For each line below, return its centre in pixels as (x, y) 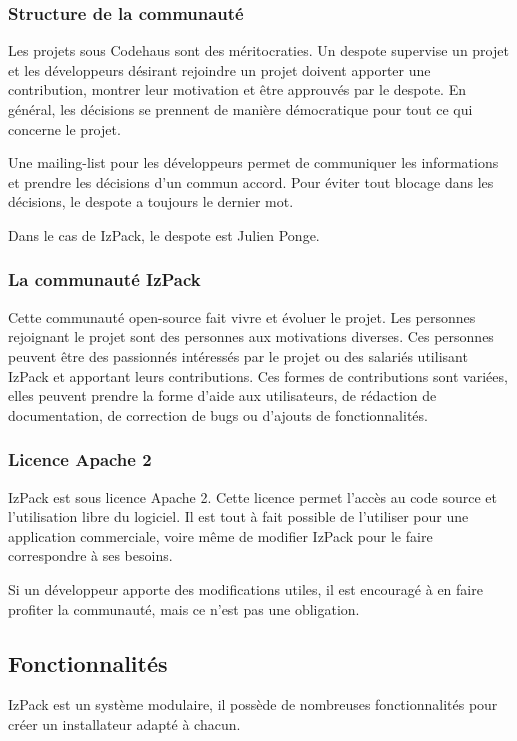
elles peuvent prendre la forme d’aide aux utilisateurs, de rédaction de (222, 395)
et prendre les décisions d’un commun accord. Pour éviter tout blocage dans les (251, 181)
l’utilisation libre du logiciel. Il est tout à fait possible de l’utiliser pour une (238, 516)
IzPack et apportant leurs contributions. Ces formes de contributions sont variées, (258, 375)
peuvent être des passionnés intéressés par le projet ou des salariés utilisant (238, 355)
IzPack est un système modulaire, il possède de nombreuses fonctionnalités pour (253, 704)
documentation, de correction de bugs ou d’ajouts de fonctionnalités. (218, 414)
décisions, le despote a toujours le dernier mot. (151, 201)
